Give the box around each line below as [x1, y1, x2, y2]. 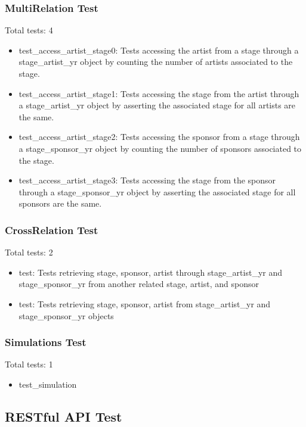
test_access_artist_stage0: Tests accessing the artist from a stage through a [18, 43, 299, 56]
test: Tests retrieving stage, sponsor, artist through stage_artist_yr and [18, 266, 282, 278]
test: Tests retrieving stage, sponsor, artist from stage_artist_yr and [18, 297, 271, 310]
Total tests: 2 [5, 246, 53, 258]
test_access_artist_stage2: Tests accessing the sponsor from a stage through [18, 130, 300, 143]
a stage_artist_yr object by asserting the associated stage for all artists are [18, 99, 296, 111]
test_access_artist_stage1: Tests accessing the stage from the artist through [18, 87, 299, 99]
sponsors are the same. [18, 197, 102, 210]
